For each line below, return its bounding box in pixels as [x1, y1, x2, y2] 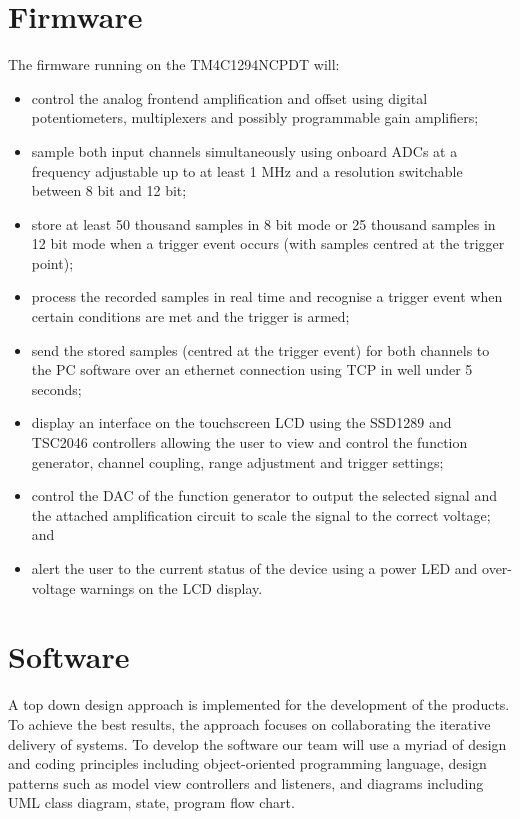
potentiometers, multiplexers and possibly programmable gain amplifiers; [31, 107, 479, 128]
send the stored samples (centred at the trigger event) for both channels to [31, 339, 490, 360]
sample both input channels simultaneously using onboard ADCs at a [31, 140, 458, 161]
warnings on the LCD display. [80, 577, 263, 598]
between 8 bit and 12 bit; [31, 180, 187, 201]
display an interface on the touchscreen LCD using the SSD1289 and [31, 412, 452, 433]
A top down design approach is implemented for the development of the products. [8, 694, 510, 715]
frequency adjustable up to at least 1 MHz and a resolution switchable [31, 160, 463, 181]
